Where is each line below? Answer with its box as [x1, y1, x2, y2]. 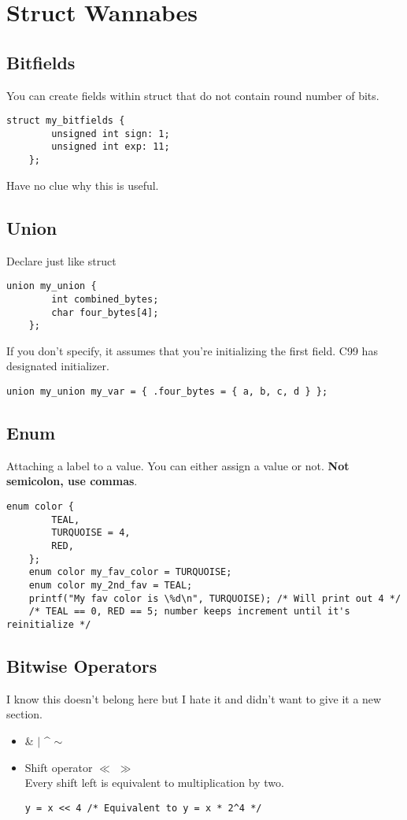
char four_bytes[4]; [51, 306, 159, 318]
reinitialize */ [6, 618, 91, 630]
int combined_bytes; [51, 293, 159, 305]
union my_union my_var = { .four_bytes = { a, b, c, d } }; [6, 386, 328, 397]
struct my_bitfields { [6, 115, 125, 127]
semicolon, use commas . [6, 473, 138, 489]
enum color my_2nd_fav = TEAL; [28, 579, 193, 591]
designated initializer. [6, 358, 109, 374]
